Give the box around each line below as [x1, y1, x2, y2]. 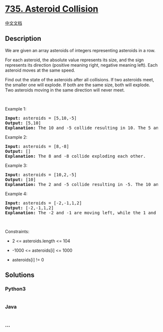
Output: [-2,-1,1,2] [5, 205, 54, 210]
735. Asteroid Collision [5, 3, 98, 15]
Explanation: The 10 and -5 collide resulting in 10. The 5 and [5, 125, 162, 130]
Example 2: [5, 134, 28, 140]
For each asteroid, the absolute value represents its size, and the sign [5, 57, 144, 63]
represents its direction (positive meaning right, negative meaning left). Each [5, 62, 158, 68]
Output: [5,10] [5, 120, 41, 126]
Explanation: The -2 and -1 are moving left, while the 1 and [5, 210, 156, 215]
